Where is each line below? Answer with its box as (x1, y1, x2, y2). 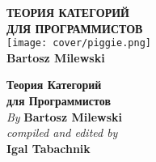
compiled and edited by (6, 124, 118, 141)
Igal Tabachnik (6, 139, 91, 156)
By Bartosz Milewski (6, 108, 122, 125)
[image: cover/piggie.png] (6, 37, 151, 49)
